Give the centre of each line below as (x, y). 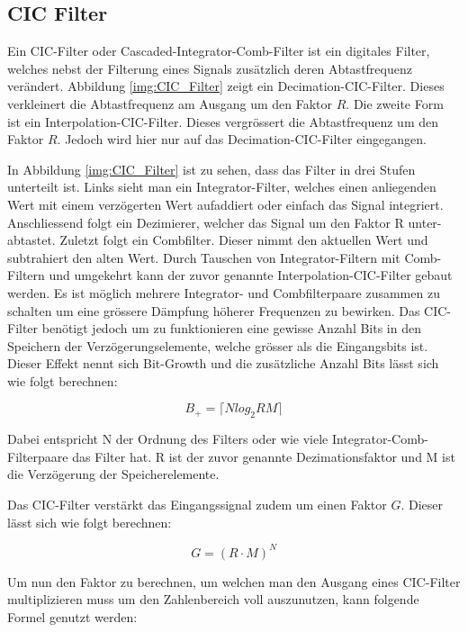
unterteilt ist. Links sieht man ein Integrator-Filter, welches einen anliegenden (222, 187)
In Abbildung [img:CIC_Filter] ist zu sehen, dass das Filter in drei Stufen (211, 169)
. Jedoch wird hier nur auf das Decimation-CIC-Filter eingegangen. (242, 139)
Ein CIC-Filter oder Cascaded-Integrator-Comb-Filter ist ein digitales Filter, (219, 51)
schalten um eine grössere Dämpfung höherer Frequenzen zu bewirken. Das (214, 310)
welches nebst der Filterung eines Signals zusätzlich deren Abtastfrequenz (210, 68)
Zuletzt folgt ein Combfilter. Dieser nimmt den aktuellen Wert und (244, 240)
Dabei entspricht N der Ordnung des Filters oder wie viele (168, 439)
